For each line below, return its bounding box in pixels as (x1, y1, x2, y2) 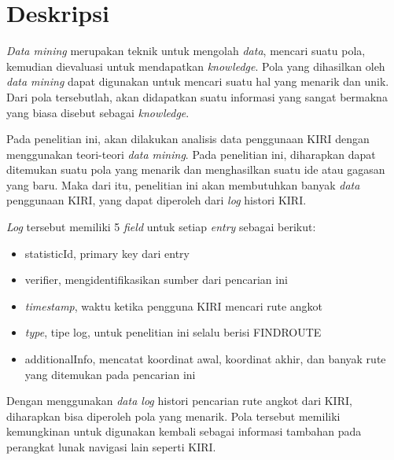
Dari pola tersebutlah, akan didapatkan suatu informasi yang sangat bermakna (6, 88, 388, 105)
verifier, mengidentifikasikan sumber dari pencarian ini (24, 271, 288, 288)
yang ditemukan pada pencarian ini (24, 366, 196, 382)
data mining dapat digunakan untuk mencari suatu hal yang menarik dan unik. (6, 73, 389, 90)
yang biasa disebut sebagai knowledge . (6, 104, 190, 120)
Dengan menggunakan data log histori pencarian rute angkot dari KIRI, (6, 392, 352, 409)
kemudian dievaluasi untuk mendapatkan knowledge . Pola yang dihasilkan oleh (6, 57, 385, 74)
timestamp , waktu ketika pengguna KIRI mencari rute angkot (24, 297, 323, 314)
